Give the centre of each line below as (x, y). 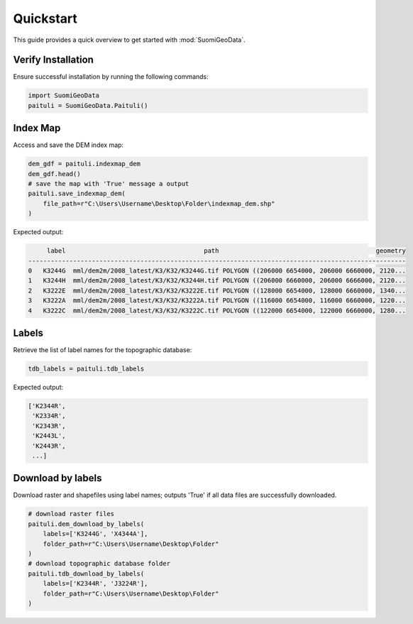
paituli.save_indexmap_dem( (77, 194)
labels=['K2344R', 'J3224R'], (95, 584)
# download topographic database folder (99, 564)
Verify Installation (53, 60)
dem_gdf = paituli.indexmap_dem (84, 164)
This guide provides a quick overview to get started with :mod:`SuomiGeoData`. (129, 40)
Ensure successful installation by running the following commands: (111, 77)
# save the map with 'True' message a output (109, 184)
